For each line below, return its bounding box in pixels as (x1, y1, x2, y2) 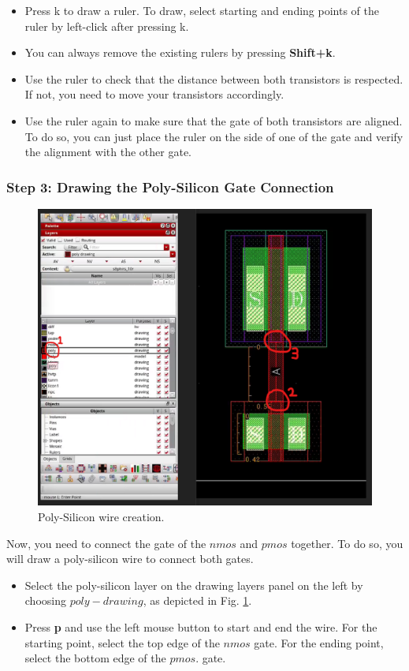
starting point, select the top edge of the (24, 634, 220, 650)
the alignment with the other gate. (24, 144, 192, 160)
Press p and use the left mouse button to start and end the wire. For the (24, 618, 377, 635)
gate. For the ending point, (254, 634, 384, 650)
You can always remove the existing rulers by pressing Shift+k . (24, 44, 336, 61)
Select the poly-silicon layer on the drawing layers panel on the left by (24, 576, 363, 593)
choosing (24, 592, 66, 609)
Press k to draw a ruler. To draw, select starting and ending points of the (24, 2, 379, 18)
